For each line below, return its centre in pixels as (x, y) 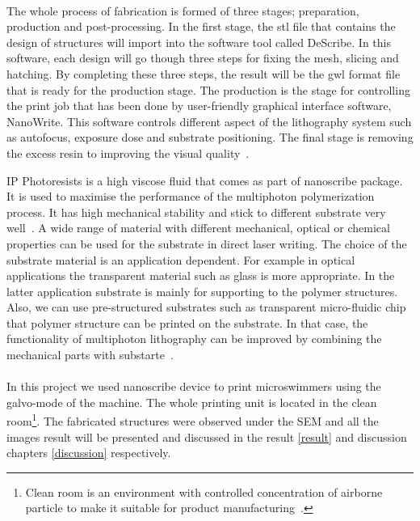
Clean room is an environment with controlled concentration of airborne (204, 491)
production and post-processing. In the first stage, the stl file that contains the (201, 26)
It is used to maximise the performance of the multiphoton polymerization (191, 196)
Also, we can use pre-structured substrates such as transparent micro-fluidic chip (206, 307)
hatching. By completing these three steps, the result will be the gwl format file (204, 73)
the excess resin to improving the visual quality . (128, 152)
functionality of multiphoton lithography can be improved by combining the (194, 339)
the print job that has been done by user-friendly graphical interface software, (199, 106)
